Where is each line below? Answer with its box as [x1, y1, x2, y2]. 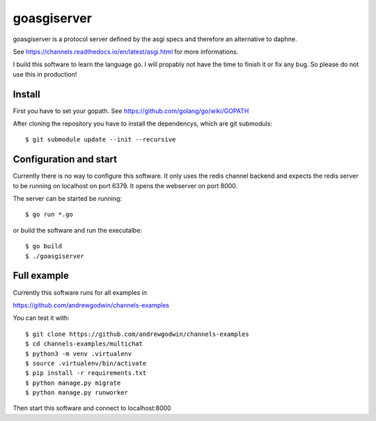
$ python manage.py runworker [25, 389, 129, 397]
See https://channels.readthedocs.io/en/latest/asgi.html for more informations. [13, 47, 239, 56]
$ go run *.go [25, 210, 73, 219]
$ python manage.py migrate [25, 378, 121, 387]
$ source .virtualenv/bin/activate [25, 359, 147, 367]
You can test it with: [13, 314, 70, 322]
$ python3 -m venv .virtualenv [25, 349, 132, 358]
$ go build [25, 243, 63, 250]
